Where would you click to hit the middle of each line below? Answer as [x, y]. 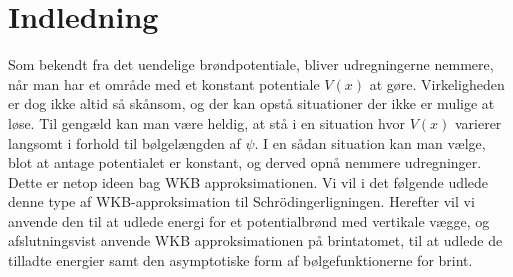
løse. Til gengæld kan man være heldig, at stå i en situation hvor [206, 122]
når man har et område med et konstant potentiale [164, 83]
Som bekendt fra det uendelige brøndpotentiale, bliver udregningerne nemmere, [251, 64]
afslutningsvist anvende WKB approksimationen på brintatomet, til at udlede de [255, 240]
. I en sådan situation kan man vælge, [370, 142]
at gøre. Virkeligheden [437, 83]
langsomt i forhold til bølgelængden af [124, 142]
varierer [478, 122]
